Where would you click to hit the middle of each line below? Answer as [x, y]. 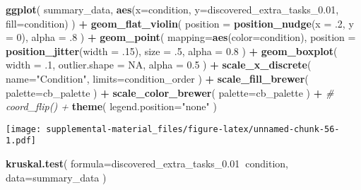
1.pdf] [21, 141]
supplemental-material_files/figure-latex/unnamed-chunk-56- [193, 129]
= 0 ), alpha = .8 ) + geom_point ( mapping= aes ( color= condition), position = [181, 37]
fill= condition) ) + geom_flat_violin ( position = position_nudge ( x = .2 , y [180, 23]
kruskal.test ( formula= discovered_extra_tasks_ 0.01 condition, [147, 164]
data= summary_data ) [56, 177]
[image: [24, 129]
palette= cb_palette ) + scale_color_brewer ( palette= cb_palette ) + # [170, 92]
